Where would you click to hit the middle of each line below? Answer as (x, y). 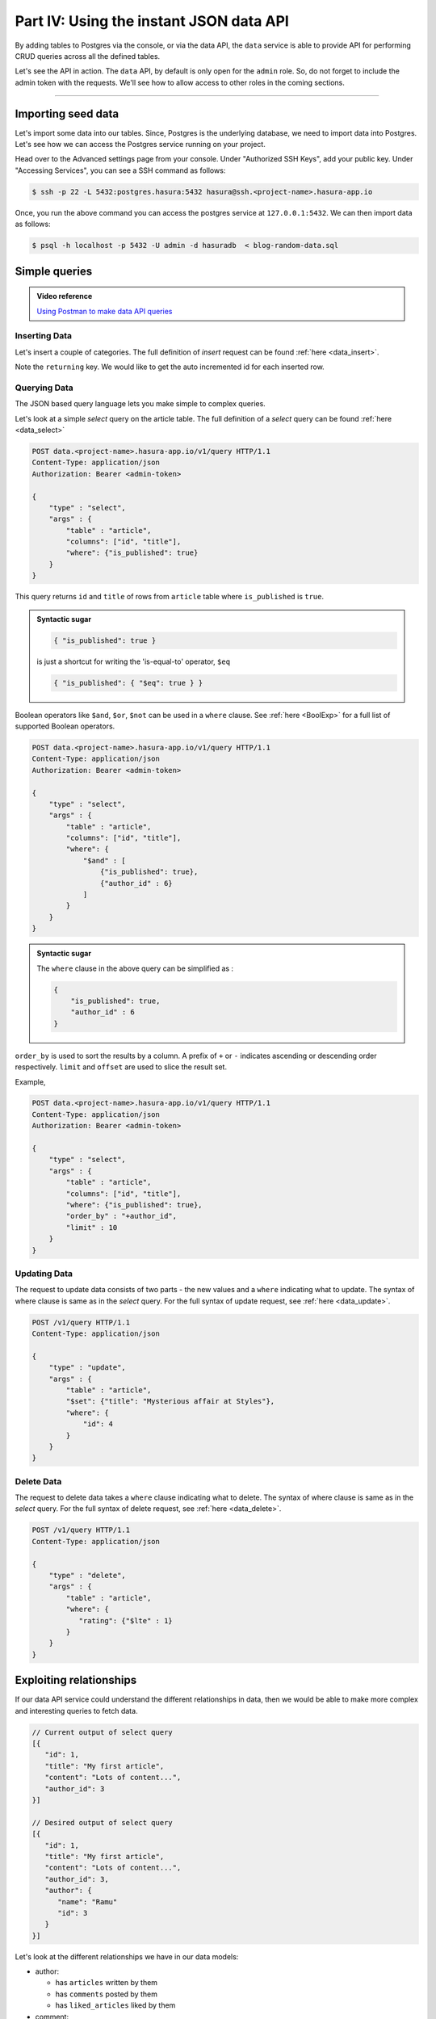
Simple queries (54, 271)
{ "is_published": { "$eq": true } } (128, 683)
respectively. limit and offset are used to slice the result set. (121, 1067)
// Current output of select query (102, 1732)
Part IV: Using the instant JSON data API (152, 21)
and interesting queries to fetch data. (76, 1710)
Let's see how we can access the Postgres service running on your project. (140, 145)
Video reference (65, 296)
